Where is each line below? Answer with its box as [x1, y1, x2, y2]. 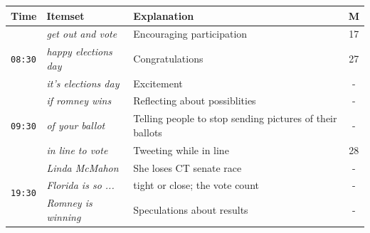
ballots [133, 124, 162, 139]
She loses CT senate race [133, 160, 242, 175]
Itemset [46, 8, 85, 23]
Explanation [133, 8, 194, 23]
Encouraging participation [133, 26, 248, 41]
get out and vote [46, 26, 117, 41]
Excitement [133, 75, 183, 90]
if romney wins [46, 93, 112, 108]
